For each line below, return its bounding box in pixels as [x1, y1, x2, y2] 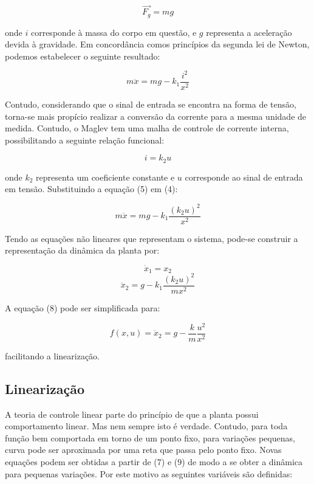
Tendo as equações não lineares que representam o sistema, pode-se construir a [5, 232, 298, 244]
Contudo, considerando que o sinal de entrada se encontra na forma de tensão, [5, 98, 296, 111]
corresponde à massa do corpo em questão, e [30, 26, 197, 38]
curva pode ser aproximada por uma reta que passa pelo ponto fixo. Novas [5, 443, 282, 456]
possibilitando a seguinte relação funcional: [5, 133, 165, 146]
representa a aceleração [206, 26, 292, 38]
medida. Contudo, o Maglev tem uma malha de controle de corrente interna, [5, 122, 289, 134]
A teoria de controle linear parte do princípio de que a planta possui [5, 407, 259, 420]
